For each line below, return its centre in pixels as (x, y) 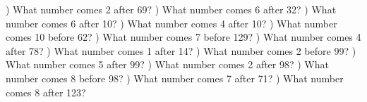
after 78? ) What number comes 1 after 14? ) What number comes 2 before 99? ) (181, 50)
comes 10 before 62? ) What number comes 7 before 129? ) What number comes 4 (183, 37)
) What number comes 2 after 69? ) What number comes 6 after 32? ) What (171, 9)
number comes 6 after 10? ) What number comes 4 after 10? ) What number (172, 23)
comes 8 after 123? (46, 92)
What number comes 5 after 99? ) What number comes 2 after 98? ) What (167, 64)
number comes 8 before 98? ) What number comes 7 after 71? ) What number (175, 78)
